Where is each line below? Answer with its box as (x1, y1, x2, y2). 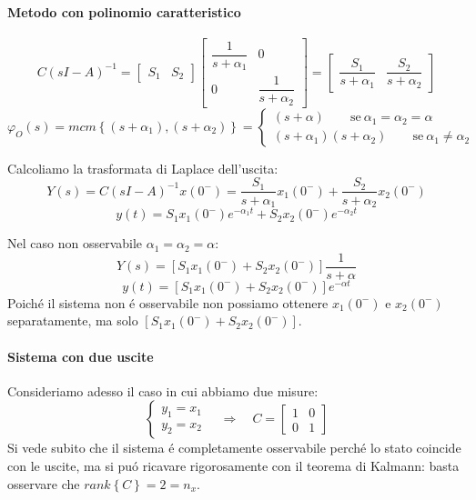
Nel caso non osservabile (7, 234, 143, 253)
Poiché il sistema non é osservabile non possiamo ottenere (7, 293, 329, 312)
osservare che (7, 474, 80, 493)
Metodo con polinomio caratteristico (7, 2, 241, 21)
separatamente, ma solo (7, 311, 138, 330)
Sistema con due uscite (7, 346, 154, 365)
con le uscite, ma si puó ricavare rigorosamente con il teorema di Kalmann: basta (7, 455, 460, 475)
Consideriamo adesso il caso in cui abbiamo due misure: (7, 381, 319, 400)
